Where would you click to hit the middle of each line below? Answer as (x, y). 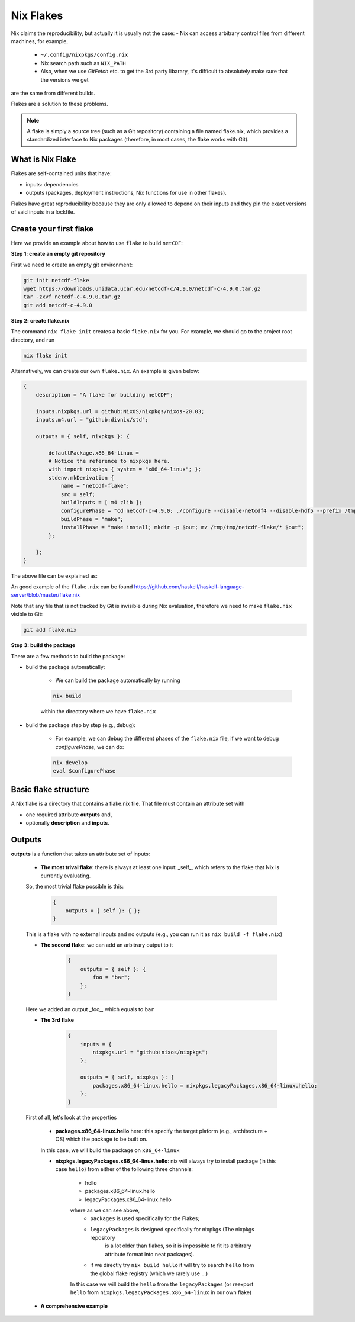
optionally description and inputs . (67, 823)
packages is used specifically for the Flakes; (145, 1218)
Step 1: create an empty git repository (58, 254)
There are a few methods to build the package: (68, 656)
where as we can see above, (105, 1210)
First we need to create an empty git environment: (72, 265)
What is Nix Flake (43, 160)
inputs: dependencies (52, 184)
